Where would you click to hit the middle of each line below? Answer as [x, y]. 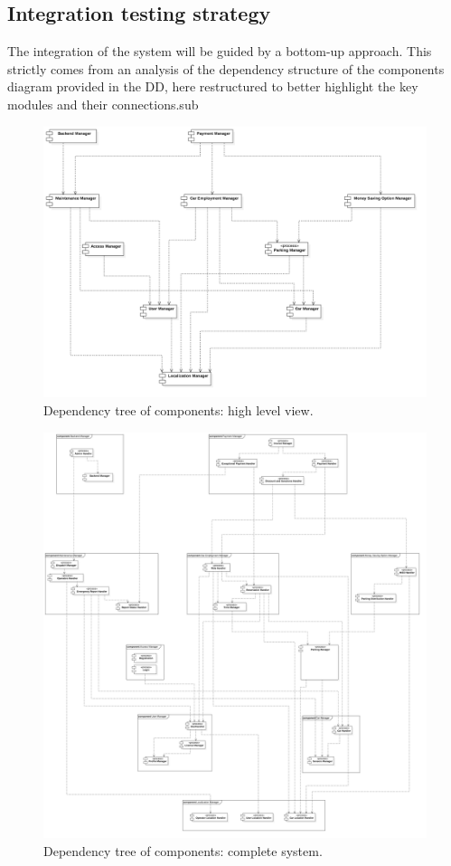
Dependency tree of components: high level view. [179, 409]
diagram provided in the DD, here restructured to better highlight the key [213, 86]
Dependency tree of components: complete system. [183, 850]
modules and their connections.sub [103, 104]
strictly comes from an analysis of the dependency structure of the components [226, 68]
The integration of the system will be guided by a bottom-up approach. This [220, 51]
